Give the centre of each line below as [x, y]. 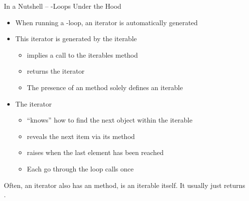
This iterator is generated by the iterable [76, 39]
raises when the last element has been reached [95, 152]
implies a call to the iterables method [83, 54]
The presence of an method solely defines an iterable [105, 87]
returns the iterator [56, 71]
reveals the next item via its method [81, 136]
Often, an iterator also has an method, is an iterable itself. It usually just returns [124, 185]
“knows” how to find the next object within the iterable [110, 120]
